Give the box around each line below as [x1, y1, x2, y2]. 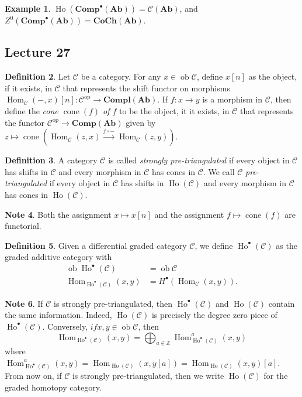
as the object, [248, 70, 297, 83]
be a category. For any [81, 70, 161, 83]
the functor [5, 116, 45, 128]
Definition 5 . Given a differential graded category [5, 239, 187, 251]
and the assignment [154, 208, 224, 220]
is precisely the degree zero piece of [151, 309, 277, 321]
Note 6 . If [5, 297, 43, 309]
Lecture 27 [5, 43, 71, 61]
